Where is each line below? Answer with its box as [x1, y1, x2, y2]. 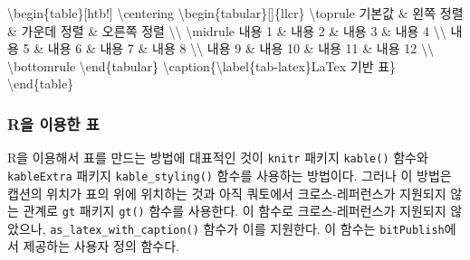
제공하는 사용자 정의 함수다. [23, 237, 179, 255]
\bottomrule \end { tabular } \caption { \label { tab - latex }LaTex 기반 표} [7, 56, 397, 75]
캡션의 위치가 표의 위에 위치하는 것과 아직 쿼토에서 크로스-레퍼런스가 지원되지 [7, 183, 446, 202]
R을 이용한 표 [7, 112, 100, 135]
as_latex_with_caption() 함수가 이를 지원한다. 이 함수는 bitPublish [50, 218, 445, 237]
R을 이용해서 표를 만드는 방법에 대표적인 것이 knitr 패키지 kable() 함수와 [7, 148, 428, 167]
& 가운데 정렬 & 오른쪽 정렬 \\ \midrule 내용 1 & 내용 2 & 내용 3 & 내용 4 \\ [7, 21, 446, 40]
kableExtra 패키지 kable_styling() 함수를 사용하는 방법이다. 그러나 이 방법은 [7, 165, 452, 184]
